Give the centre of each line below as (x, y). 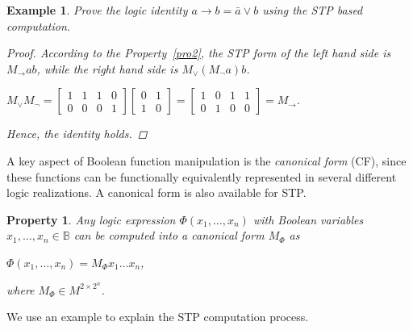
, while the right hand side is (107, 68)
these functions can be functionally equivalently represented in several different (202, 176)
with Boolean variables (308, 219)
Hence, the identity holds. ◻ (77, 134)
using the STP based (313, 10)
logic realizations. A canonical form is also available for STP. (156, 192)
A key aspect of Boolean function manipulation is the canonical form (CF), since (206, 160)
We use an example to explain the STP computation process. (158, 317)
